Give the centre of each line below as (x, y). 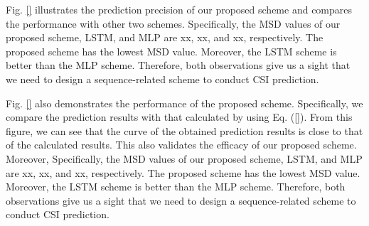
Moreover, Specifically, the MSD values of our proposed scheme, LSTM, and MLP (184, 158)
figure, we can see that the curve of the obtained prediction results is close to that (184, 130)
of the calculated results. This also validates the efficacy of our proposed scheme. (181, 145)
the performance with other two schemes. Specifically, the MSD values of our (173, 23)
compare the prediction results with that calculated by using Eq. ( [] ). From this (179, 117)
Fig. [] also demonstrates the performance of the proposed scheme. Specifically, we (184, 103)
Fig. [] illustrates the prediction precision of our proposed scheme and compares (179, 9)
